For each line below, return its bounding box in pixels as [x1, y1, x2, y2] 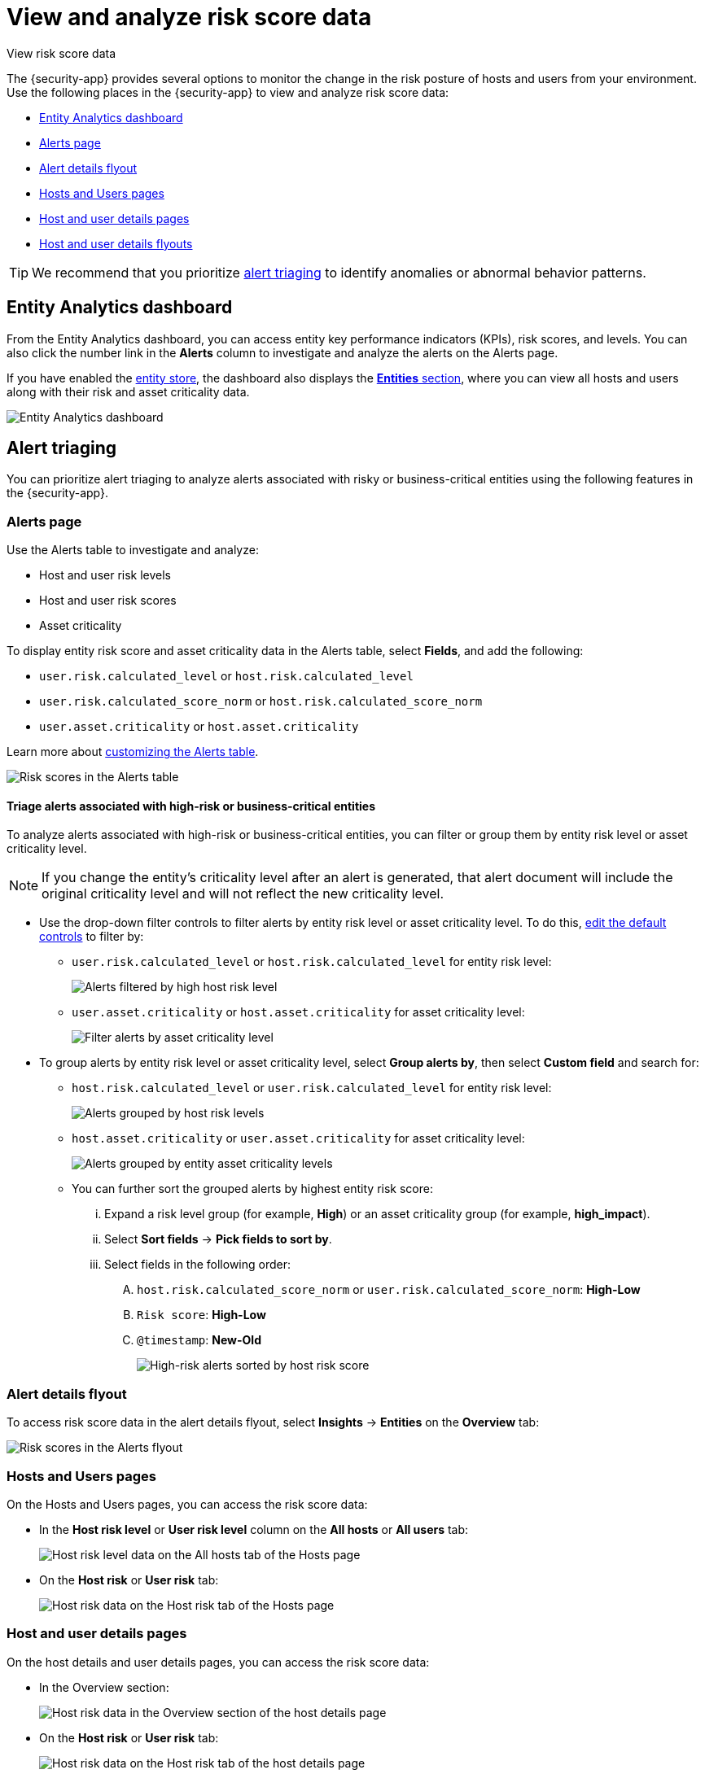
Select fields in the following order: [104, 1257, 291, 1272]
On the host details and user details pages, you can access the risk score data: [7, 1654, 430, 1669]
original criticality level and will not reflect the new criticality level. [42, 885, 444, 902]
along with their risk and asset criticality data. [7, 384, 250, 399]
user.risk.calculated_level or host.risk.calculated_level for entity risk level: [72, 955, 552, 969]
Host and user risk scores [39, 593, 177, 608]
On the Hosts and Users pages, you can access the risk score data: [7, 1497, 368, 1511]
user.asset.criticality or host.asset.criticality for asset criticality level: [72, 1005, 525, 1020]
